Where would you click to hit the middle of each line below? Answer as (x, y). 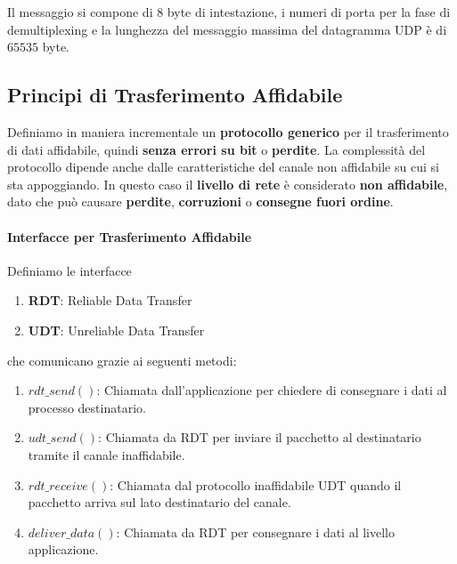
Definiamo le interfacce (69, 270)
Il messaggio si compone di (80, 12)
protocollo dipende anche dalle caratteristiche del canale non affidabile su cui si (223, 167)
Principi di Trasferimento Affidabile (175, 95)
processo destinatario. (87, 407)
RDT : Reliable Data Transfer (110, 300)
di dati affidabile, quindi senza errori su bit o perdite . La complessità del (216, 149)
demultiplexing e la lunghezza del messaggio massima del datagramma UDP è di (227, 29)
